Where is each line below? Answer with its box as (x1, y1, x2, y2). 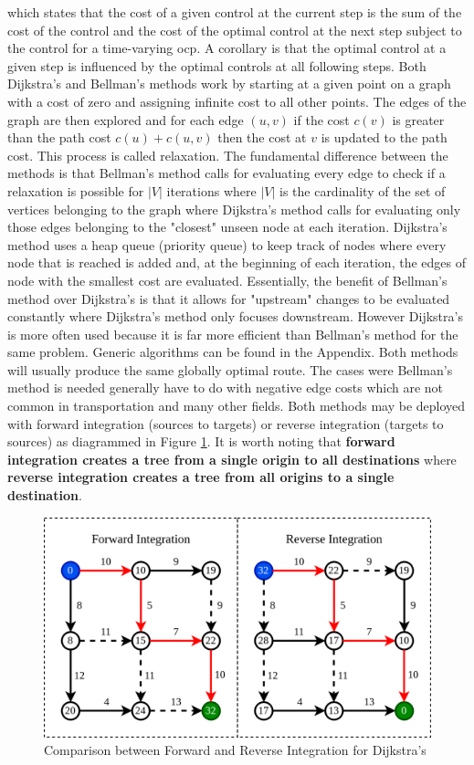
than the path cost (7, 128, 111, 147)
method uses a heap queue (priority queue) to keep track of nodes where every (7, 235, 447, 254)
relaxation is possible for (7, 181, 144, 200)
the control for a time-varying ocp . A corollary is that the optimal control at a (7, 38, 447, 58)
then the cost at (217, 128, 307, 147)
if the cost (293, 110, 350, 129)
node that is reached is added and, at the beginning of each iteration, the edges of (7, 253, 466, 272)
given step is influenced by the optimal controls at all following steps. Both (7, 56, 427, 75)
